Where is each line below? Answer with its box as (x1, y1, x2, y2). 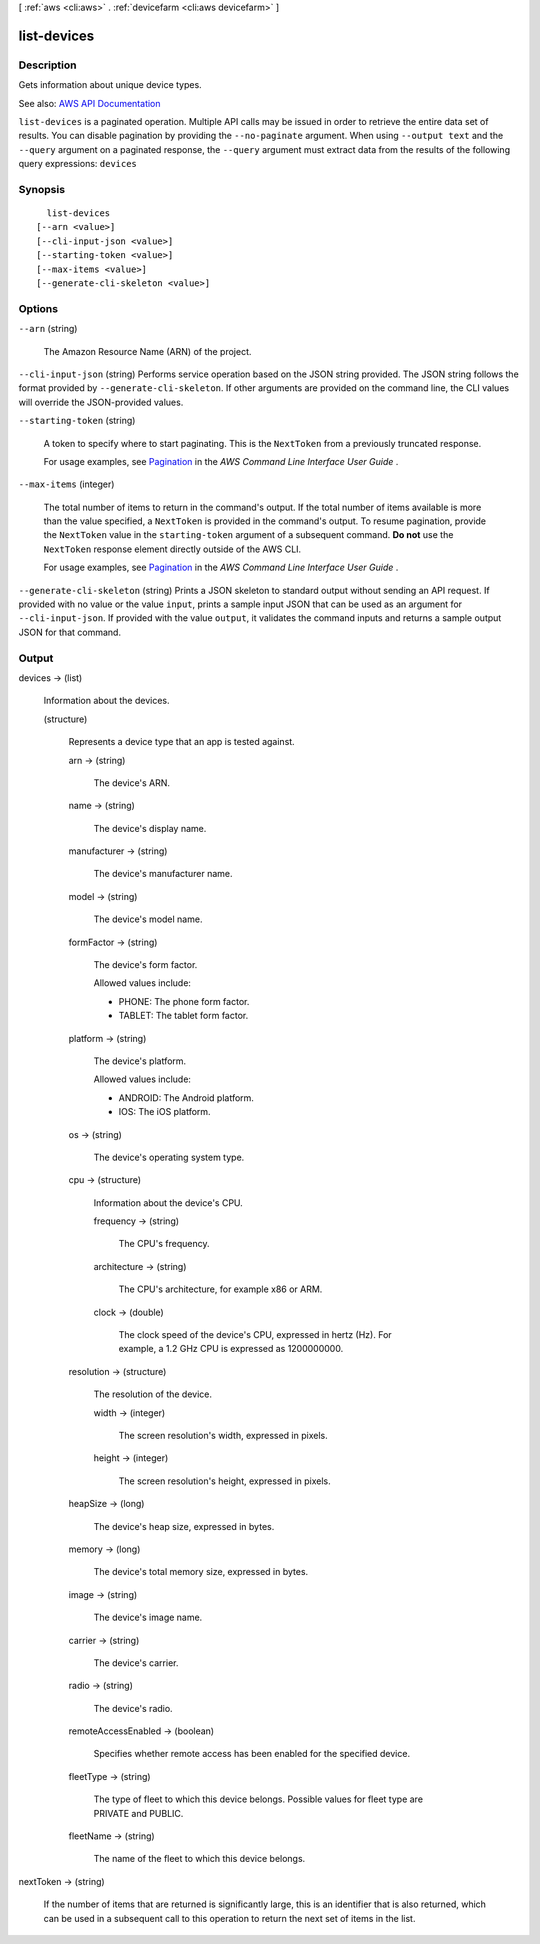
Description (18, 58, 77, 72)
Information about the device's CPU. (93, 1196, 244, 1209)
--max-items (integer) (18, 478, 115, 490)
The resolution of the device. (93, 1388, 213, 1400)
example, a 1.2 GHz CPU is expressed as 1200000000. (118, 1343, 344, 1355)
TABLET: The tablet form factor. (118, 1010, 249, 1022)
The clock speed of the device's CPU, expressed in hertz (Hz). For (118, 1329, 392, 1341)
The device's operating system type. (93, 1151, 245, 1163)
